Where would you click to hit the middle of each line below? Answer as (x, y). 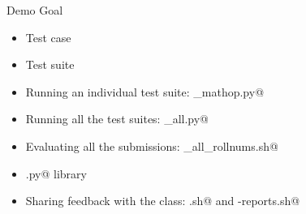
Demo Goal (35, 10)
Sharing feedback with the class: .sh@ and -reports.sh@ (163, 201)
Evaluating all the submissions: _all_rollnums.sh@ (152, 146)
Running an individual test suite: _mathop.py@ (145, 91)
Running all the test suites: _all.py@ (117, 119)
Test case (48, 37)
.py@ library (56, 173)
